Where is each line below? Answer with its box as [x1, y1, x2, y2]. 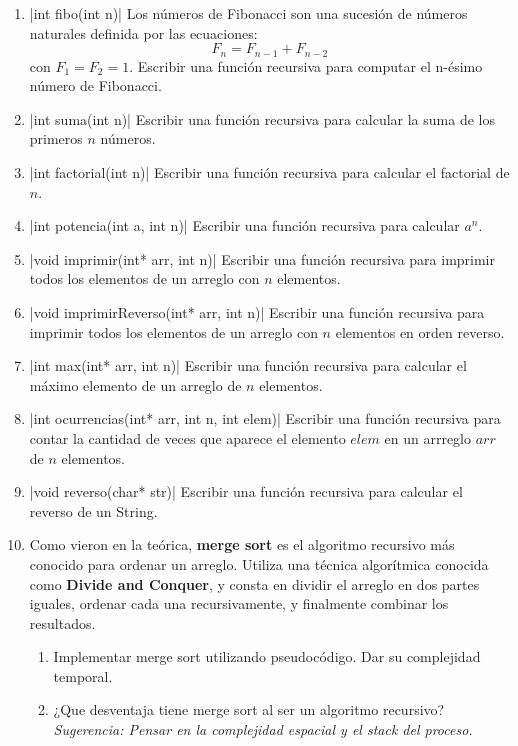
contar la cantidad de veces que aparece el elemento [29, 427, 346, 448]
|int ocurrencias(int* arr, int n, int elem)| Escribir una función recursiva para [29, 408, 501, 429]
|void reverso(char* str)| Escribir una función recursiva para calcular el [29, 481, 463, 502]
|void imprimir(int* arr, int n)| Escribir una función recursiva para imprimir [29, 248, 496, 269]
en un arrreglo [384, 427, 472, 448]
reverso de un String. [29, 500, 158, 521]
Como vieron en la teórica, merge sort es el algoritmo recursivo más [29, 534, 455, 555]
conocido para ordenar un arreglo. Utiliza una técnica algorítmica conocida [29, 553, 489, 574]
